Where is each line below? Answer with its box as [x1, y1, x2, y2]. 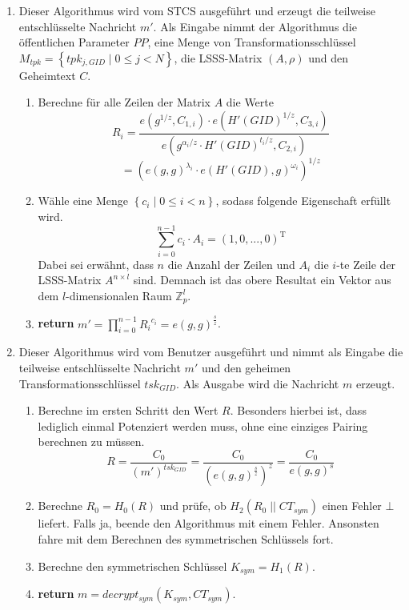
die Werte [226, 94, 274, 110]
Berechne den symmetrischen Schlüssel [38, 557, 227, 574]
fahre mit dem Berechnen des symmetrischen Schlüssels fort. [38, 531, 334, 548]
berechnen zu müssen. [38, 433, 145, 450]
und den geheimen [201, 359, 291, 376]
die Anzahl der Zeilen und [167, 255, 295, 272]
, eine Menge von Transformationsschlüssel [147, 34, 356, 50]
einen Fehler [322, 497, 382, 514]
